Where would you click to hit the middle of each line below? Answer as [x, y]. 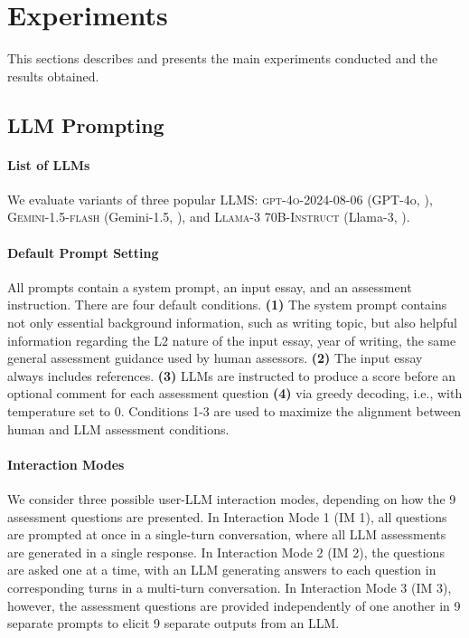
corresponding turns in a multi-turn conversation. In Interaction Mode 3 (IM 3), [230, 587]
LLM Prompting [86, 124]
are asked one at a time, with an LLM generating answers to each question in [222, 570]
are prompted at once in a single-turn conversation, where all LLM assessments [227, 534]
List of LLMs [49, 164]
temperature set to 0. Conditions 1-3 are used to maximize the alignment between [234, 411]
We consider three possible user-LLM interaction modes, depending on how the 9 [232, 499]
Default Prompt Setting [83, 252]
